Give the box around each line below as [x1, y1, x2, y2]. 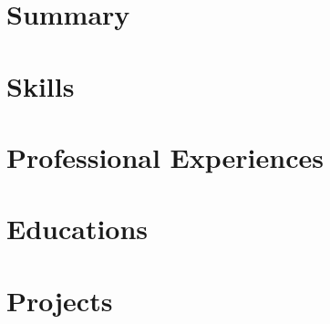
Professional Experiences [6, 138, 324, 175]
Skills [6, 67, 75, 104]
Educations [6, 210, 149, 247]
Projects [6, 281, 113, 319]
